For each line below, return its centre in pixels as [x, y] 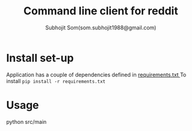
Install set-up [40, 58]
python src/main [26, 121]
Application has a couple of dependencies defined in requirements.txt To [96, 74]
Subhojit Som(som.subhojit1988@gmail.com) [101, 28]
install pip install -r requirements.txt [56, 81]
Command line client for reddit [101, 11]
